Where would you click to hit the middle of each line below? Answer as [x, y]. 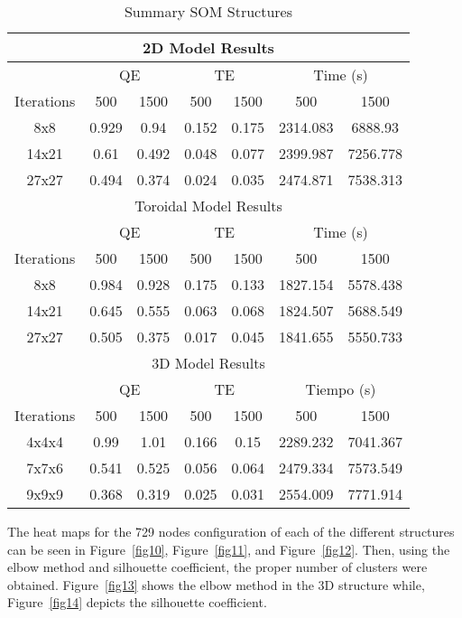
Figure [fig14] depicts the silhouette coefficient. [137, 602]
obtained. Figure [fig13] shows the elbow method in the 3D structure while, [216, 584]
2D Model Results [208, 47]
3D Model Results [208, 363]
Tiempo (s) [341, 389]
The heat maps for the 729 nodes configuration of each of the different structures [231, 531]
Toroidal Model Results [208, 206]
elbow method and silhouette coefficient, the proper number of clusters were [217, 567]
